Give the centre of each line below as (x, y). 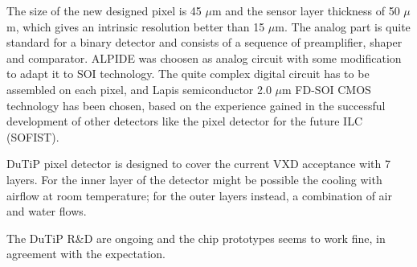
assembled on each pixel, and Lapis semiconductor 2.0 (139, 89)
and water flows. (47, 211)
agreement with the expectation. (86, 254)
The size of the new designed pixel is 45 (104, 10)
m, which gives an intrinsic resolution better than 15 (136, 26)
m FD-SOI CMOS (327, 89)
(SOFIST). (33, 136)
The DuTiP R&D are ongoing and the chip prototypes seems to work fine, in (196, 238)
